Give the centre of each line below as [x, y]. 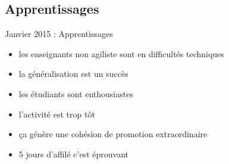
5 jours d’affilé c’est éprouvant [73, 154]
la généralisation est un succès [73, 74]
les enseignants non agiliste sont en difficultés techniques [121, 53]
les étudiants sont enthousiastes [76, 93]
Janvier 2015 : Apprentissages [59, 34]
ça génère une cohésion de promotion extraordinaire [113, 134]
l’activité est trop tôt [57, 114]
